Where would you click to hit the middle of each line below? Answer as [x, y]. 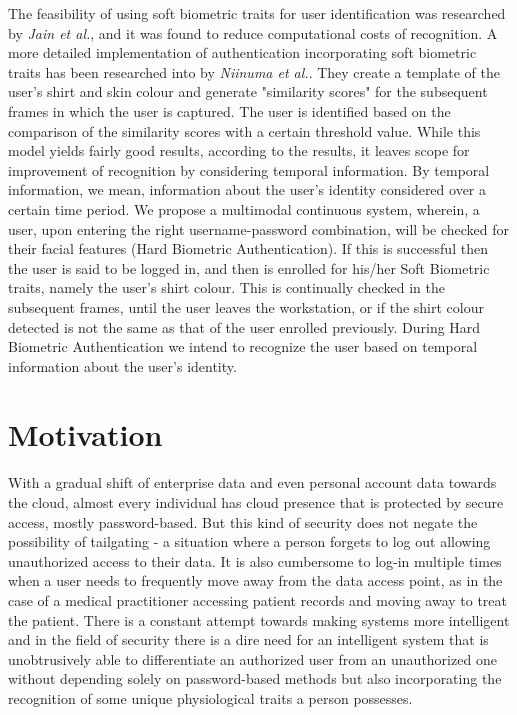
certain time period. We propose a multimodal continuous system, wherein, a [244, 208]
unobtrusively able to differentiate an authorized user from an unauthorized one [252, 658]
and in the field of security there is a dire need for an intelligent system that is [248, 639]
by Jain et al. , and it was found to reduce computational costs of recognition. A [253, 32]
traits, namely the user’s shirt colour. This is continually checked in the [226, 287]
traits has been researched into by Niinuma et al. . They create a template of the [254, 71]
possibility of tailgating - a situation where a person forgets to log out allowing [249, 541]
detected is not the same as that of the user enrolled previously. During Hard [244, 326]
